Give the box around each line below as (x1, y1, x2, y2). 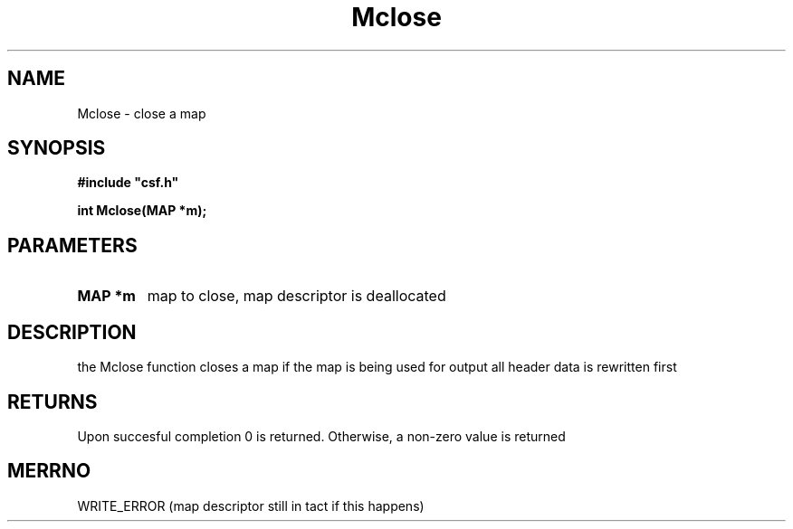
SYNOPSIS (7, 137, 106, 160)
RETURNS (7, 390, 98, 413)
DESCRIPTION (7, 320, 137, 344)
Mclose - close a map (77, 105, 206, 121)
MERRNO (7, 459, 91, 483)
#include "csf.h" (77, 175, 179, 191)
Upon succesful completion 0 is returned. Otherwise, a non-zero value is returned (77, 428, 566, 444)
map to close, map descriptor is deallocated (147, 287, 446, 306)
